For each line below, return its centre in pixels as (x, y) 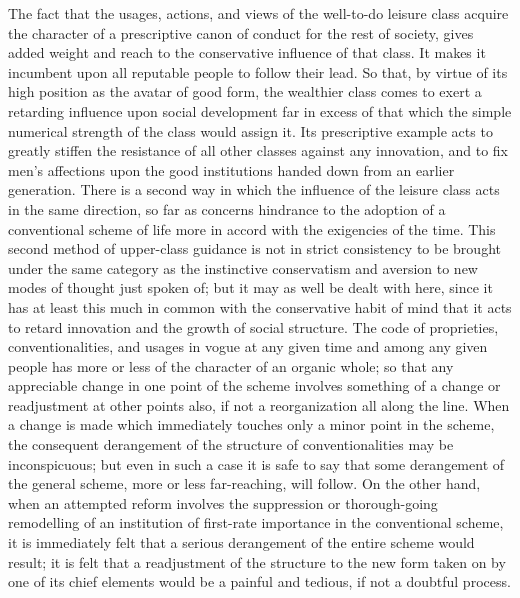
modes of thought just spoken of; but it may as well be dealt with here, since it (250, 287)
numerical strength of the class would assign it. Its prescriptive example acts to (250, 130)
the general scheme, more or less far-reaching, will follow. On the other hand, (244, 483)
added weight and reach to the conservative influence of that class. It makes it (247, 52)
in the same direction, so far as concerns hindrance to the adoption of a (227, 208)
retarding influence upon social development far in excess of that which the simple (260, 110)
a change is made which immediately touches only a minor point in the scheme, (251, 424)
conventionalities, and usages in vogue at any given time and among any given (248, 346)
